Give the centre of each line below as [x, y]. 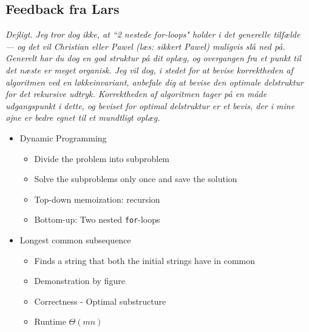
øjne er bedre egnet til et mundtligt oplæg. [83, 117]
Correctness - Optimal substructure [100, 301]
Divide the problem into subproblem [102, 158]
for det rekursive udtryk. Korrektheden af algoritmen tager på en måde [136, 94]
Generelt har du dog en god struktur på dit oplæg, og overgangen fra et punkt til [153, 58]
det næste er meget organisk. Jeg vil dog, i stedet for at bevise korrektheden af [149, 69]
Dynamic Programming [63, 137]
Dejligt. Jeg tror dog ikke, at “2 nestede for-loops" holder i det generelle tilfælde [153, 34]
